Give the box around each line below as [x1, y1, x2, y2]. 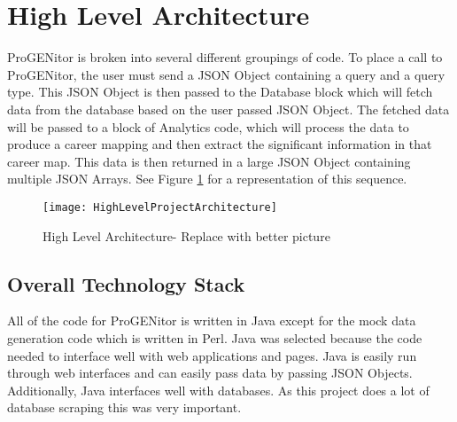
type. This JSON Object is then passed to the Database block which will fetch [7, 82, 433, 101]
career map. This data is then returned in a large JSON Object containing [7, 152, 411, 170]
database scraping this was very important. [7, 398, 242, 417]
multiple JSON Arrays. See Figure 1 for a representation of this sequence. [7, 169, 407, 188]
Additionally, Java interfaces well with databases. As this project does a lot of [7, 380, 430, 399]
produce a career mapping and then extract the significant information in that [7, 135, 432, 153]
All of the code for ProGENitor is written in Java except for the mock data [7, 311, 416, 330]
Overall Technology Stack [7, 270, 245, 297]
